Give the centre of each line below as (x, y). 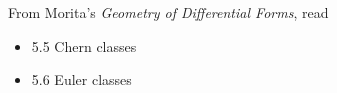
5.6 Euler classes (81, 79)
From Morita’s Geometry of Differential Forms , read (168, 12)
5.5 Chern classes (84, 45)
